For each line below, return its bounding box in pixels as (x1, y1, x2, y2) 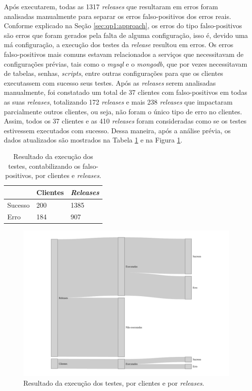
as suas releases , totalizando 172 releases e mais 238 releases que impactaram (4, 96, 233, 107)
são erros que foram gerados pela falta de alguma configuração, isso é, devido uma (4, 30, 248, 40)
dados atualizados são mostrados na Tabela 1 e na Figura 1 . (4, 135, 183, 145)
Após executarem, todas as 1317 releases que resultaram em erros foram (4, 1, 218, 11)
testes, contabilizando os (8, 160, 81, 171)
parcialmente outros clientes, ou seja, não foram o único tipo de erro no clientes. (4, 106, 242, 116)
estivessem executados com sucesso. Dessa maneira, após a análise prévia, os (4, 125, 231, 135)
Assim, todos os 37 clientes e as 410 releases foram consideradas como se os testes (4, 116, 247, 126)
